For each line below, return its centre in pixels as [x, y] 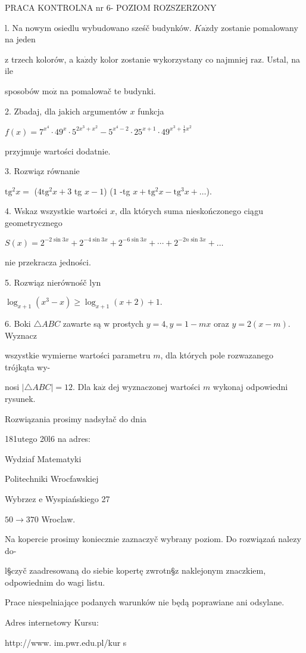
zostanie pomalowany [260, 27]
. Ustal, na [281, 59]
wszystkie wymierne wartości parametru [78, 355]
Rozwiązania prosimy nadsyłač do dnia [76, 418]
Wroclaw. [58, 519]
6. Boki [18, 323]
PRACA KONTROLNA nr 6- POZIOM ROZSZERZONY [111, 7]
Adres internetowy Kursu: [52, 622]
